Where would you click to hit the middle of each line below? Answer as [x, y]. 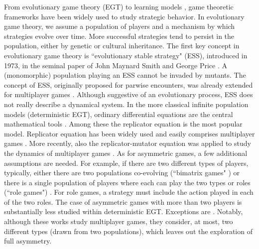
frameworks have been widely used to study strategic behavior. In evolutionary [124, 16]
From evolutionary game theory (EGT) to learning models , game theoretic [119, 6]
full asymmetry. [28, 241]
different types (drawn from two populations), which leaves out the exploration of [128, 231]
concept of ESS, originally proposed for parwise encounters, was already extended [129, 84]
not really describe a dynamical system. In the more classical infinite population [126, 104]
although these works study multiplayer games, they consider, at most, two [119, 221]
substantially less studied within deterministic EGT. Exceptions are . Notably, [124, 211]
